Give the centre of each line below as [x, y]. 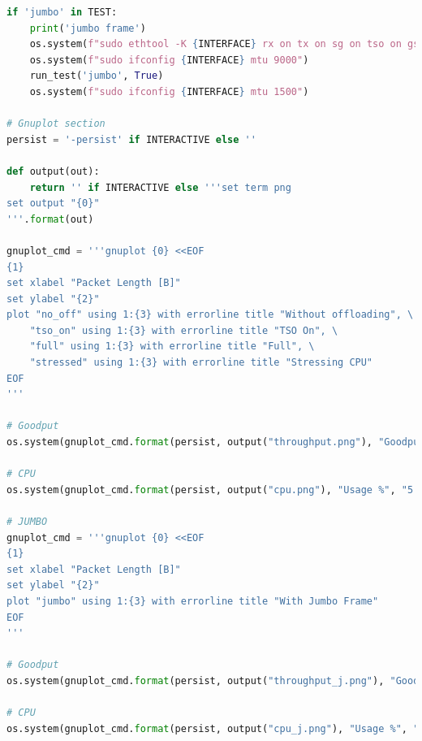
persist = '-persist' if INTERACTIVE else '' [131, 139]
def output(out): [53, 171]
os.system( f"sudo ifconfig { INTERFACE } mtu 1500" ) [169, 91]
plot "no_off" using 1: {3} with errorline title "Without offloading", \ [210, 315]
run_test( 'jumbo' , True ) [97, 76]
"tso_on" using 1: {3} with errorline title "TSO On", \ [184, 330]
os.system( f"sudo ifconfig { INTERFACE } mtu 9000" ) [169, 60]
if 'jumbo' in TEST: [62, 12]
